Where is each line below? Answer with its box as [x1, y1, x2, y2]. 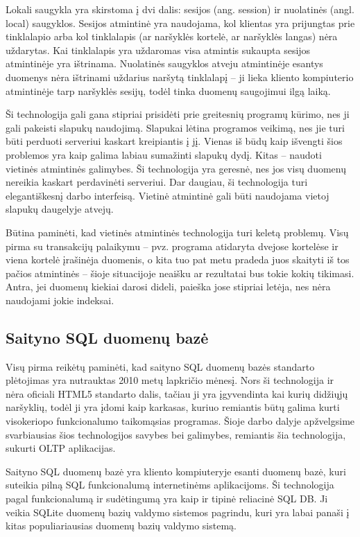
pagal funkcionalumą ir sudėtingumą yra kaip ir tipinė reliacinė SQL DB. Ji [6, 491, 328, 506]
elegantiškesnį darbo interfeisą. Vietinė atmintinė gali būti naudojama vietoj [6, 188, 329, 202]
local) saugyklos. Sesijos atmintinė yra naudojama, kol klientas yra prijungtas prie [6, 15, 355, 30]
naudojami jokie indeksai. [6, 292, 114, 307]
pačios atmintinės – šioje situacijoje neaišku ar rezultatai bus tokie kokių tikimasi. [6, 265, 354, 280]
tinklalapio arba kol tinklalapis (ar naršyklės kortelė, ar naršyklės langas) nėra [6, 29, 338, 44]
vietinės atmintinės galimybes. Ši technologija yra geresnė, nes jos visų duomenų [6, 161, 346, 175]
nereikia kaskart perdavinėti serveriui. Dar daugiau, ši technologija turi [6, 175, 308, 189]
